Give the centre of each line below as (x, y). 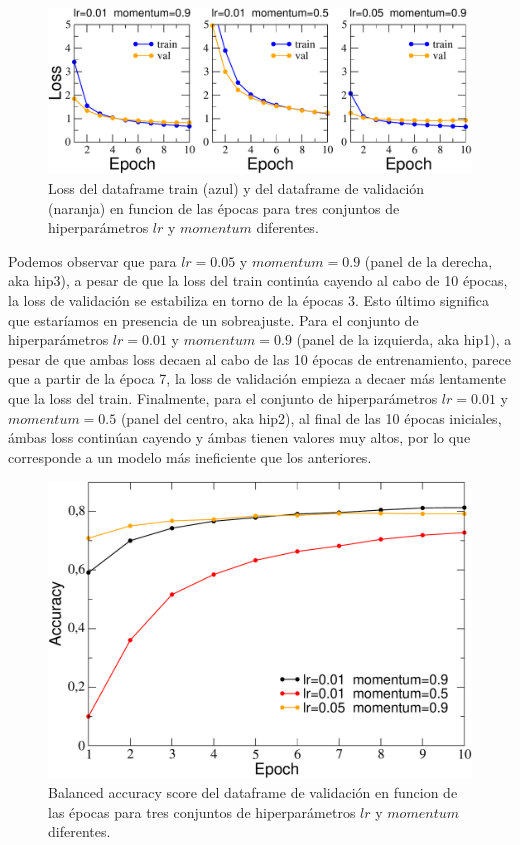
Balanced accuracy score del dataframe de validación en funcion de (253, 792)
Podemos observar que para (92, 260)
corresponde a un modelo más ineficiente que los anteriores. (190, 456)
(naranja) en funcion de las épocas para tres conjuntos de (224, 207)
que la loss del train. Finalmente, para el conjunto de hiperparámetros (223, 397)
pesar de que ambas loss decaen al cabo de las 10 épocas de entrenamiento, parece (259, 358)
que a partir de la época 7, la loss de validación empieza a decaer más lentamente (257, 378)
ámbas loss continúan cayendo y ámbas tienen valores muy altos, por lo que (239, 437)
